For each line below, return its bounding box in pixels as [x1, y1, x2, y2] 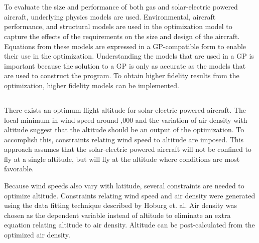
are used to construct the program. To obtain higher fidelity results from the [4, 70, 239, 81]
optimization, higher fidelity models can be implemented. [4, 80, 179, 90]
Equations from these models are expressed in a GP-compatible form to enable [4, 41, 246, 51]
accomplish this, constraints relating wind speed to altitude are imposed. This [4, 134, 244, 144]
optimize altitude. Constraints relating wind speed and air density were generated [4, 190, 255, 200]
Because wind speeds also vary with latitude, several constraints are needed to [4, 180, 244, 191]
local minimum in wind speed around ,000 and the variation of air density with [4, 114, 247, 125]
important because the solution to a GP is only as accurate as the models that [4, 60, 246, 71]
